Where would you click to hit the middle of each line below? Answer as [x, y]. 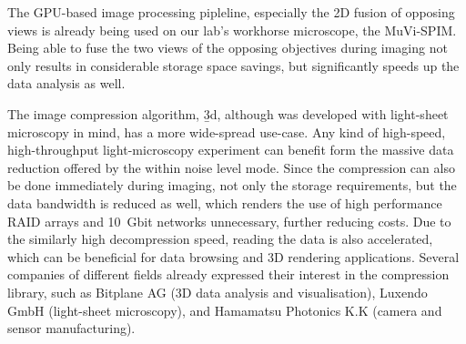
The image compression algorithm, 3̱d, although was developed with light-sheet [228, 113]
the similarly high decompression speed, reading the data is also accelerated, [220, 239]
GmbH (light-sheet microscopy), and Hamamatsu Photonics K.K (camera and [225, 310]
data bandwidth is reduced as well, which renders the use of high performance [225, 202]
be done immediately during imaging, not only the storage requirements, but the [232, 185]
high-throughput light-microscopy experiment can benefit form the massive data [231, 150]
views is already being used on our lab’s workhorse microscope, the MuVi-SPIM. [232, 30]
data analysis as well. [66, 83]
